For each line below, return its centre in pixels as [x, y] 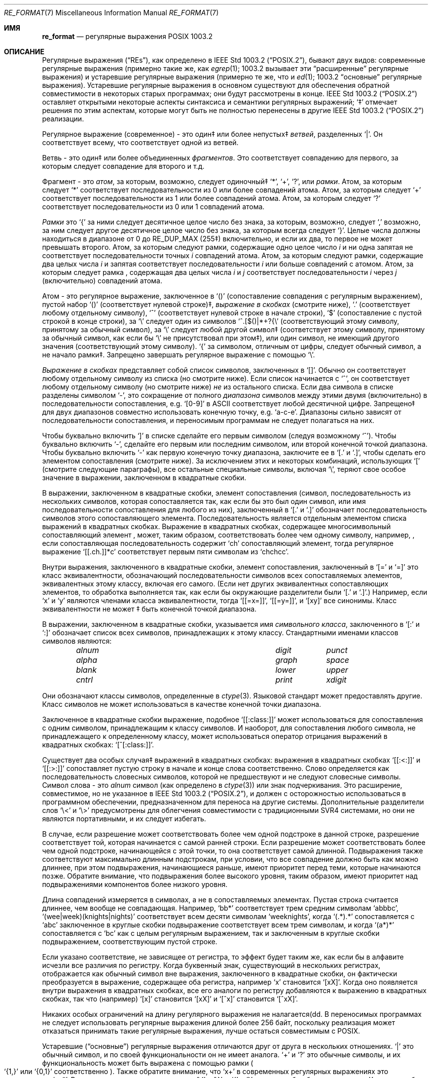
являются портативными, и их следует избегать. [124, 819]
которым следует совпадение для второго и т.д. [123, 166]
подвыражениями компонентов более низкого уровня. [135, 884]
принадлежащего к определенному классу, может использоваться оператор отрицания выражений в [215, 736]
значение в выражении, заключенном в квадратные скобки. [144, 478]
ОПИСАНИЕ [24, 52]
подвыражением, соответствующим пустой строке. [130, 942]
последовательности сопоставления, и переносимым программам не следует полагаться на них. [208, 420]
